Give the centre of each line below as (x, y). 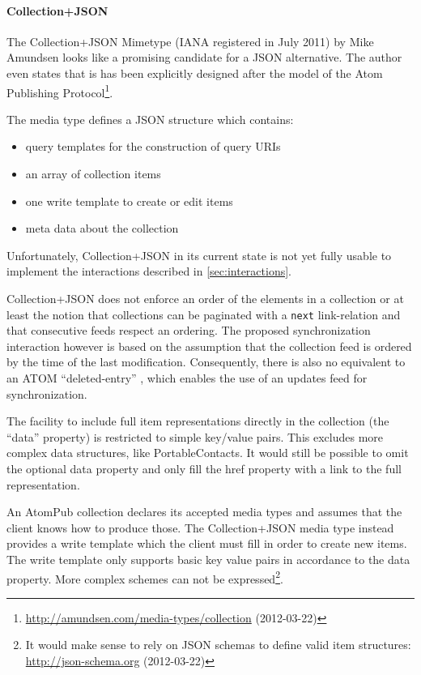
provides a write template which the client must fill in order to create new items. (207, 543)
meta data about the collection (102, 228)
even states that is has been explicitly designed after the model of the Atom (195, 73)
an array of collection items (93, 174)
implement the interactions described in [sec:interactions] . (149, 271)
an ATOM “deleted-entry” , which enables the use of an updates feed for (187, 378)
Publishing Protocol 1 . (60, 91)
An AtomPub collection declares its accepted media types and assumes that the (204, 512)
